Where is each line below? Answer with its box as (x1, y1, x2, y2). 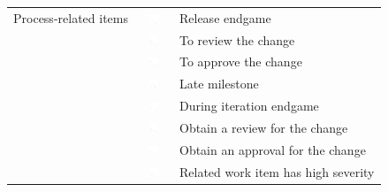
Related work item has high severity (179, 162, 375, 180)
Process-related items (13, 8, 128, 27)
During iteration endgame (179, 96, 319, 115)
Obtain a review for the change (179, 118, 348, 136)
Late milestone (179, 74, 259, 93)
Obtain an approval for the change (179, 140, 366, 158)
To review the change (179, 30, 295, 49)
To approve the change (179, 52, 302, 71)
